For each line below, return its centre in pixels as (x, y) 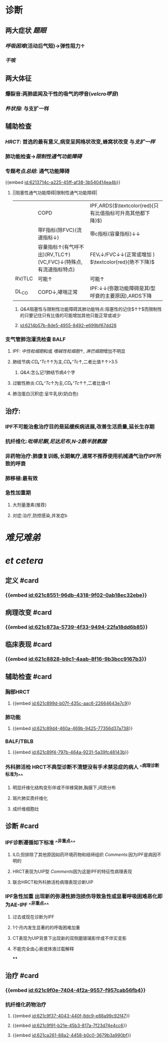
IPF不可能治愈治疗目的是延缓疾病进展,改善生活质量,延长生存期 (80, 426)
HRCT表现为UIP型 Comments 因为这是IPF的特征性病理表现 (72, 871)
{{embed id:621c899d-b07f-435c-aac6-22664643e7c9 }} (72, 703)
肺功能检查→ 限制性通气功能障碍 (43, 156)
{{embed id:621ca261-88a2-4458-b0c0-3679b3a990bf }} (72, 1035)
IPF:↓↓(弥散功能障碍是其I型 (123, 289)
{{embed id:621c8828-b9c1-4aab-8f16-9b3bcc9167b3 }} (76, 659)
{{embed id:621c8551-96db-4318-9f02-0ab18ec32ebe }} (76, 595)
